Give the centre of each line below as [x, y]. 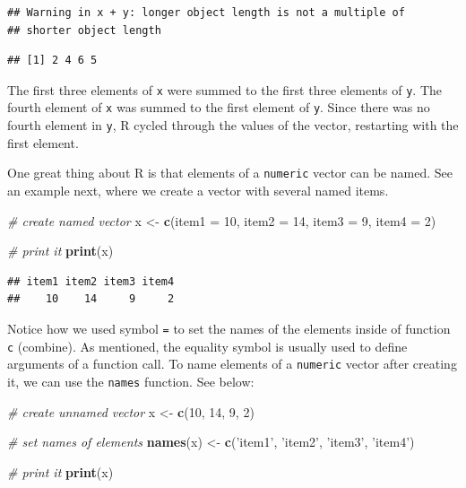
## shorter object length [84, 30]
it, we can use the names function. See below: [131, 381]
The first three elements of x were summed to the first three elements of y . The [225, 89]
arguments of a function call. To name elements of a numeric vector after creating [232, 364]
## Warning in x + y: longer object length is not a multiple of [206, 13]
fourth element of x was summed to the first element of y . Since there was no [219, 107]
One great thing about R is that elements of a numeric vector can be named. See [230, 173]
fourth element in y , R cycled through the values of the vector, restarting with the [233, 125]
